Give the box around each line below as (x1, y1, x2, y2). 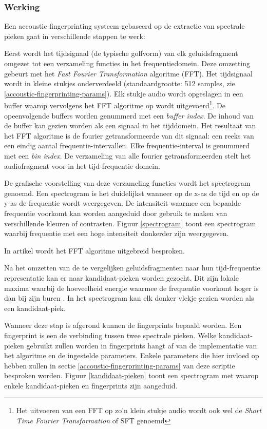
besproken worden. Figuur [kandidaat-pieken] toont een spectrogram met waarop (4, 370, 259, 381)
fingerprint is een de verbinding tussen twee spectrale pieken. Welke (4, 329, 217, 340)
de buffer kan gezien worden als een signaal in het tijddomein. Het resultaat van (4, 120, 256, 131)
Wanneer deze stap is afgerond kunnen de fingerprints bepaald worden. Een (4, 320, 242, 330)
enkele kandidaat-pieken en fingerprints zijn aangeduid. (4, 380, 178, 391)
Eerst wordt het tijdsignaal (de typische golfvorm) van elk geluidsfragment (4, 48, 238, 59)
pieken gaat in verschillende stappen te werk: (4, 30, 145, 41)
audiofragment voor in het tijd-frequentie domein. (4, 160, 160, 171)
